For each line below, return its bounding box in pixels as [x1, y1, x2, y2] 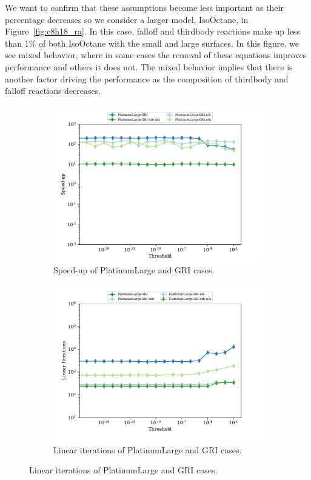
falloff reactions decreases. [5, 84, 101, 97]
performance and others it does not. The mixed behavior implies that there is [5, 60, 293, 73]
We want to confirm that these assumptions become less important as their [5, 1, 284, 13]
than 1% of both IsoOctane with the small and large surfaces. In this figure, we [5, 36, 299, 49]
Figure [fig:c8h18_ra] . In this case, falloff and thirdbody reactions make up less [5, 25, 300, 38]
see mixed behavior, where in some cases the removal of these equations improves [5, 48, 307, 61]
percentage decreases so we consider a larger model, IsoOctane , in [5, 13, 249, 25]
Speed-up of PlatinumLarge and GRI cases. [53, 264, 215, 276]
